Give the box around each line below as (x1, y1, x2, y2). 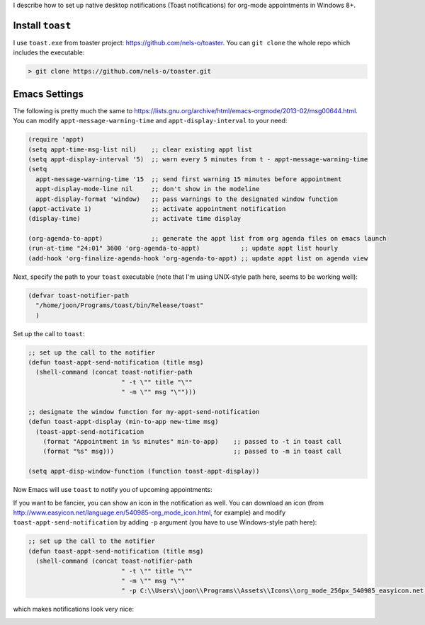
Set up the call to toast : (13, 329, 85, 338)
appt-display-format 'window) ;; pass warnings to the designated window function (35, 195, 339, 203)
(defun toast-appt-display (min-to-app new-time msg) (28, 418, 219, 426)
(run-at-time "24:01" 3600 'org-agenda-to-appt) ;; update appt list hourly (28, 244, 339, 253)
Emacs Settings (13, 88, 84, 100)
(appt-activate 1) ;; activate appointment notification (28, 205, 286, 212)
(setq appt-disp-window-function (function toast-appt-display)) (28, 467, 260, 476)
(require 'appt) (28, 135, 85, 144)
